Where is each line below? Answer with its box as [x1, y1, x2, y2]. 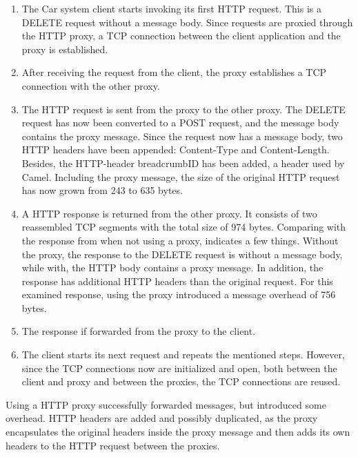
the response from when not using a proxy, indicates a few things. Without [21, 233, 339, 247]
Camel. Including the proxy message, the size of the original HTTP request [21, 169, 340, 184]
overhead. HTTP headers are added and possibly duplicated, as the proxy [6, 411, 318, 425]
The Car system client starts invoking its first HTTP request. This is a [21, 1, 322, 15]
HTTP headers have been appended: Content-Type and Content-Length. [21, 142, 330, 157]
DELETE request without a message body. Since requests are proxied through [21, 14, 353, 29]
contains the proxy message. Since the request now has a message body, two [21, 128, 343, 143]
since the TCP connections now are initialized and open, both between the [21, 360, 337, 375]
